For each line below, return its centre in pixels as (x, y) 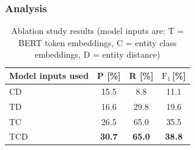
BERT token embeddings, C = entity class (97, 42)
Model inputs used (49, 75)
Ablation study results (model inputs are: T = (97, 31)
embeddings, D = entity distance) (97, 54)
